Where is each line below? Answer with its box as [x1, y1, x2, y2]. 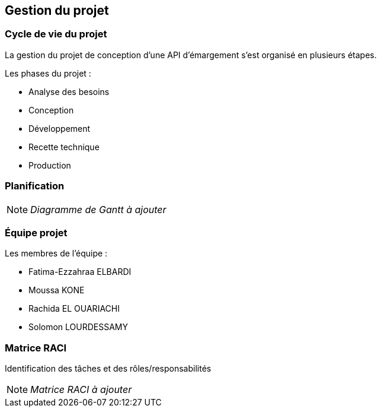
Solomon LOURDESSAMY [28, 322, 128, 332]
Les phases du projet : [5, 68, 91, 78]
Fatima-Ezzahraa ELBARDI [28, 267, 132, 277]
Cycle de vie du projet [5, 28, 107, 40]
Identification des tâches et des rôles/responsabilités [5, 363, 212, 374]
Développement [28, 123, 91, 134]
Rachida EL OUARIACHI [28, 303, 120, 314]
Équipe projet [5, 226, 68, 239]
